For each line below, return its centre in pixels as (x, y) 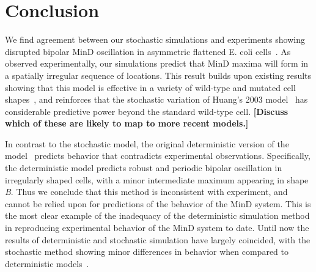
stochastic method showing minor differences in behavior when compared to (147, 252)
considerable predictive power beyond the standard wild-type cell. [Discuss (147, 111)
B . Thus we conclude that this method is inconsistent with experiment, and (146, 192)
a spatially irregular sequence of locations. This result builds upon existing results (158, 75)
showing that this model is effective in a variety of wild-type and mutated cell (150, 87)
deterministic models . (47, 263)
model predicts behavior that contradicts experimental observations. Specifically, (158, 156)
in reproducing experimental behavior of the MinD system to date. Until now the (157, 228)
